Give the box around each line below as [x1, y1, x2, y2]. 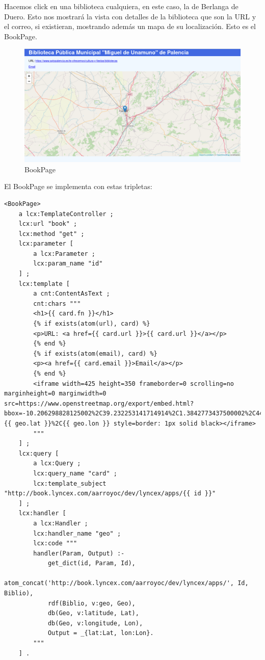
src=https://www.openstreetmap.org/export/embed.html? [4, 400, 194, 407]
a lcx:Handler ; [33, 519, 88, 527]
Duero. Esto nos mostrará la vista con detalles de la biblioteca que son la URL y [4, 11, 256, 21]
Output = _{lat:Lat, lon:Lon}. [47, 629, 154, 637]
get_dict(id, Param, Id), [47, 560, 136, 567]
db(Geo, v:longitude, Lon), [47, 619, 143, 627]
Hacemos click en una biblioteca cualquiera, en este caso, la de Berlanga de [4, 1, 238, 11]
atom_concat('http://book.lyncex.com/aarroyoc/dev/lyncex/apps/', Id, [4, 579, 249, 587]
